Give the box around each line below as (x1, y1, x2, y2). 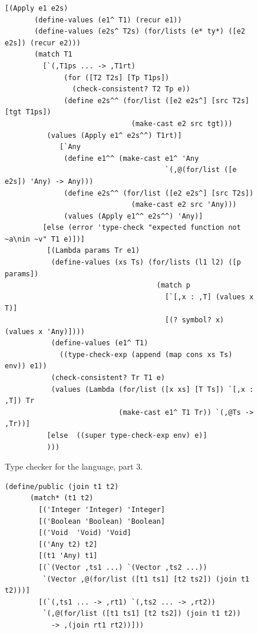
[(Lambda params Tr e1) (47, 246, 140, 255)
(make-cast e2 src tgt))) (131, 119, 233, 128)
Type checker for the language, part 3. (5, 460, 143, 473)
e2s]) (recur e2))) (5, 38, 81, 47)
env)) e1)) (5, 362, 47, 371)
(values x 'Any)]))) (5, 327, 85, 336)
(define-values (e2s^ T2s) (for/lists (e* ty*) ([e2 (34, 27, 246, 36)
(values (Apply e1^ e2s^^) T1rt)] (47, 131, 182, 140)
